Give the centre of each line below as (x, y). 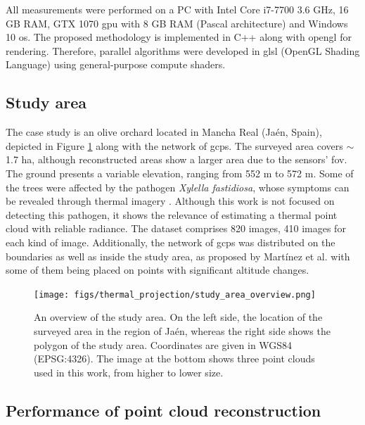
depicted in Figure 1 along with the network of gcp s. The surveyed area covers (174, 145)
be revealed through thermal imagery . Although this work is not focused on (170, 201)
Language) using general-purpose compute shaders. (116, 64)
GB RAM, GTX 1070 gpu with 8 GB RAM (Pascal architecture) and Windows (177, 23)
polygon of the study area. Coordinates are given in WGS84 (163, 344)
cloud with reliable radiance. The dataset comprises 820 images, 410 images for (176, 228)
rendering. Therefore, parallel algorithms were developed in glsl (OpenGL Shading (183, 50)
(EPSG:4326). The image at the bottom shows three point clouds (174, 359)
